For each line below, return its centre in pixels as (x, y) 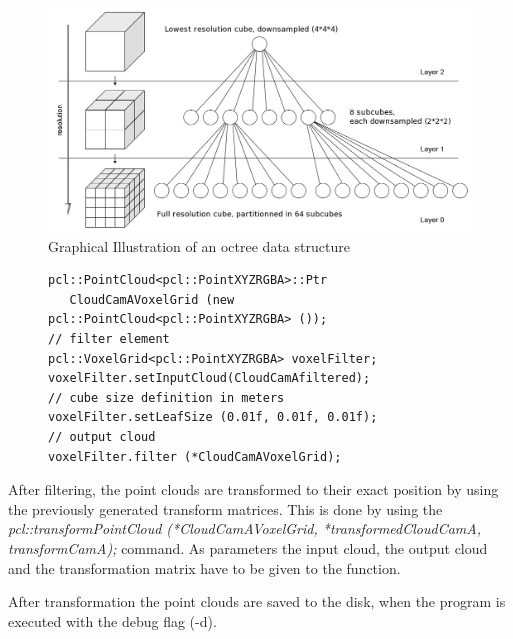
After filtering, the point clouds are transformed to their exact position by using (253, 489)
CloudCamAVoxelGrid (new (152, 299)
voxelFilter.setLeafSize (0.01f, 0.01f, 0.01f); (213, 417)
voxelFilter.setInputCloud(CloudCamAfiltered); (209, 378)
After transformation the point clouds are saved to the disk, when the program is (257, 601)
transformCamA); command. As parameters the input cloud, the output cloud (248, 547)
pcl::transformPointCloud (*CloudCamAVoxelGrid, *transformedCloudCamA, (244, 528)
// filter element (109, 338)
